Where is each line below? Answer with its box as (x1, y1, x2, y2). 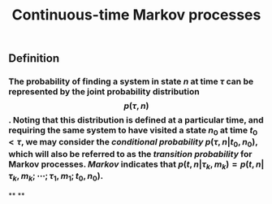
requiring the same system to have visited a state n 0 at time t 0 (8, 124, 258, 137)
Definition (8, 51, 59, 66)
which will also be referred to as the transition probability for (8, 148, 253, 159)
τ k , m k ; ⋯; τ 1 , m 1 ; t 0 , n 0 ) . (8, 170, 104, 184)
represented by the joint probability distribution (8, 86, 201, 98)
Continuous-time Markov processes (11, 6, 261, 24)
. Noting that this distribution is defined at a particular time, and (8, 115, 264, 126)
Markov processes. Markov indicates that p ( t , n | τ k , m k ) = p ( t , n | (8, 158, 265, 171)
